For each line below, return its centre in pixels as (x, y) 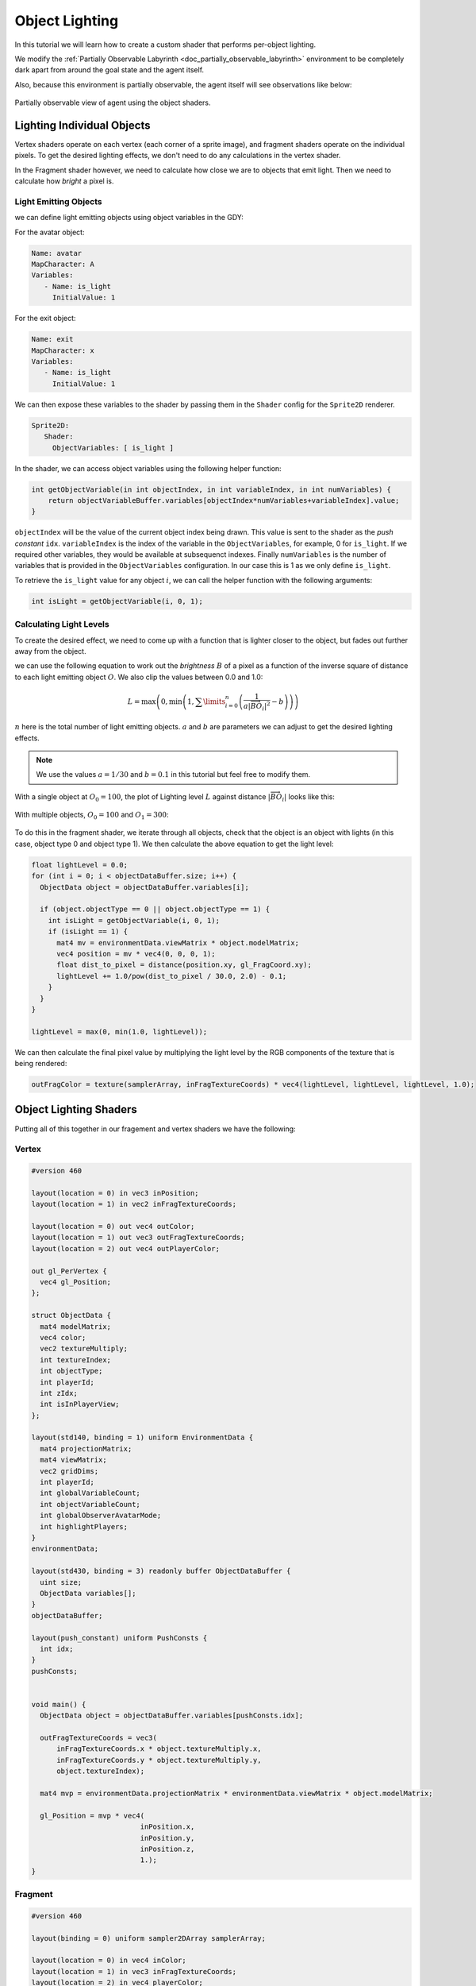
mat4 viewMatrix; (73, 1460)
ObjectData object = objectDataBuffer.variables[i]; (144, 887)
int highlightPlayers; (84, 1526)
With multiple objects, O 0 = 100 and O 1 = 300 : (92, 816)
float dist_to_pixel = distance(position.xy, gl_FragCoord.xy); (184, 965)
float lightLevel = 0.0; (80, 865)
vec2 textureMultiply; (84, 1349)
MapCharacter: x (63, 350)
